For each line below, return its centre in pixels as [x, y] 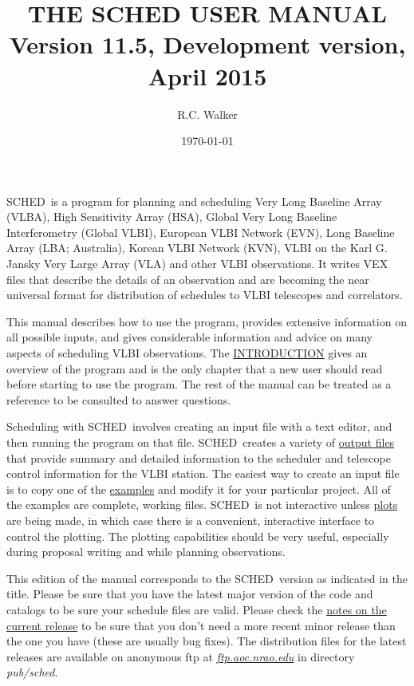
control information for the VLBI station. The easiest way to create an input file [203, 473]
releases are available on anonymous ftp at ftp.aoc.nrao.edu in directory [181, 656]
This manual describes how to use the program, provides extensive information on [207, 321]
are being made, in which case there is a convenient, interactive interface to [191, 520]
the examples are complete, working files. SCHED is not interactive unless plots [202, 505]
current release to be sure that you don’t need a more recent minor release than [201, 625]
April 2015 [207, 75]
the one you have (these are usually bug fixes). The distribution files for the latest [207, 641]
